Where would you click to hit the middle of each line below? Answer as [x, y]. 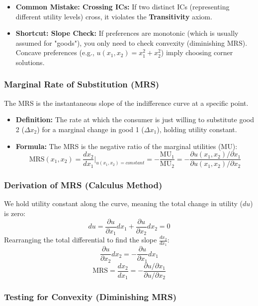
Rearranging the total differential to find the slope [81, 240]
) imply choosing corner [197, 52]
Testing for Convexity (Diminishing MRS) [90, 296]
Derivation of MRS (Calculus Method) [83, 185]
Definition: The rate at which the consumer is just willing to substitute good [135, 119]
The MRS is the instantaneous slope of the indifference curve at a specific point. [126, 103]
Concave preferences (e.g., [55, 52]
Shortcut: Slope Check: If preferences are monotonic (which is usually [127, 33]
